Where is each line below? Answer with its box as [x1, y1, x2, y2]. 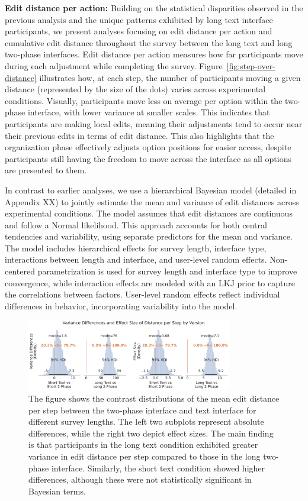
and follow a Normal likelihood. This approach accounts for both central [5, 218, 267, 231]
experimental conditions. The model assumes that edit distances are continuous [5, 207, 293, 219]
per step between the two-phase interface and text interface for [28, 403, 256, 416]
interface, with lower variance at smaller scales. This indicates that [27, 106, 270, 118]
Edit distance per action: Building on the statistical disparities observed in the [5, 2, 303, 14]
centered [5, 265, 35, 277]
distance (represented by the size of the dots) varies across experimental [5, 83, 266, 95]
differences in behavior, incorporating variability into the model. [5, 299, 238, 312]
